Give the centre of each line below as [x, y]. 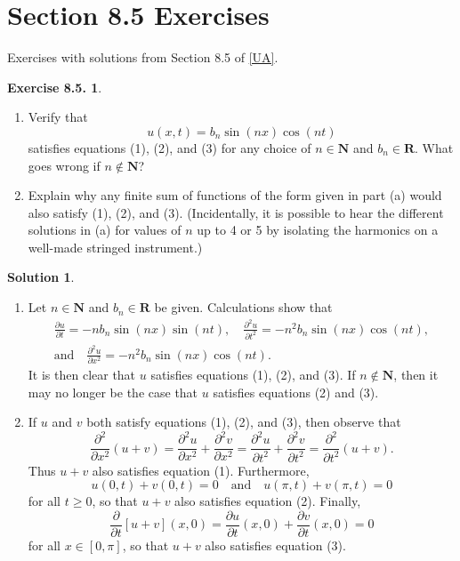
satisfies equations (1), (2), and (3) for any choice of [169, 147]
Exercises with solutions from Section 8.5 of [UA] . [143, 57]
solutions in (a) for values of [105, 230]
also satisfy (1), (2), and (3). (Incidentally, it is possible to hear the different [236, 212]
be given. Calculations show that [243, 307]
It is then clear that [82, 375]
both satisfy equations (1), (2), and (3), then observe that [244, 422]
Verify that [58, 117]
